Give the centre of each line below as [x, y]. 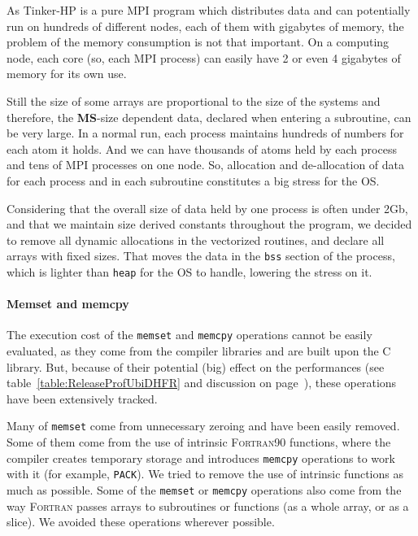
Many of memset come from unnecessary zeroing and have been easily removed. [203, 426]
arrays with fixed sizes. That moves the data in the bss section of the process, [201, 256]
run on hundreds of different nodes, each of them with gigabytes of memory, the [205, 26]
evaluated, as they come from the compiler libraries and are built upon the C [199, 351]
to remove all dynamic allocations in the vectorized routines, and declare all [196, 240]
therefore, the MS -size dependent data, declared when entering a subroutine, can [209, 117]
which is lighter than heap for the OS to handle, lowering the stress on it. [189, 271]
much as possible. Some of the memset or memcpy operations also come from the [204, 490]
